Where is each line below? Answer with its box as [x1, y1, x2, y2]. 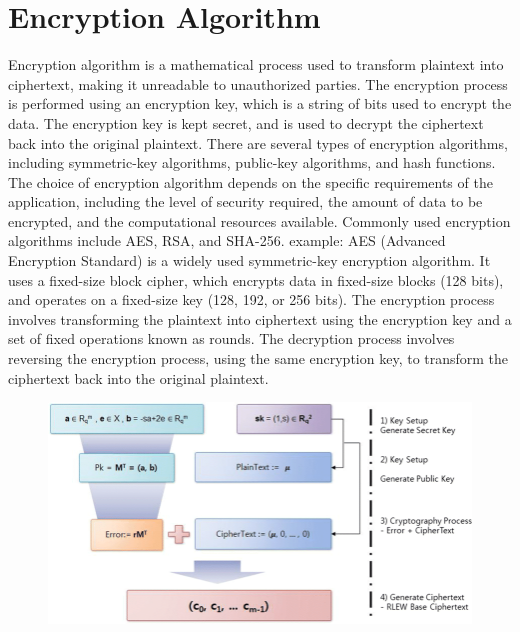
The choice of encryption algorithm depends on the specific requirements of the [8, 171, 493, 192]
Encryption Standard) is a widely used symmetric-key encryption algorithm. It [8, 250, 491, 271]
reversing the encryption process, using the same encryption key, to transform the [8, 348, 509, 369]
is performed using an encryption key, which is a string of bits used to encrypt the [8, 93, 512, 114]
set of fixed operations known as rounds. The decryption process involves [8, 328, 455, 349]
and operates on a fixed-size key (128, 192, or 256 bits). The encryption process [8, 289, 495, 310]
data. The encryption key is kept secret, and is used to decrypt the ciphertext [8, 112, 484, 133]
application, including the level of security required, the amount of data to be [8, 191, 483, 212]
